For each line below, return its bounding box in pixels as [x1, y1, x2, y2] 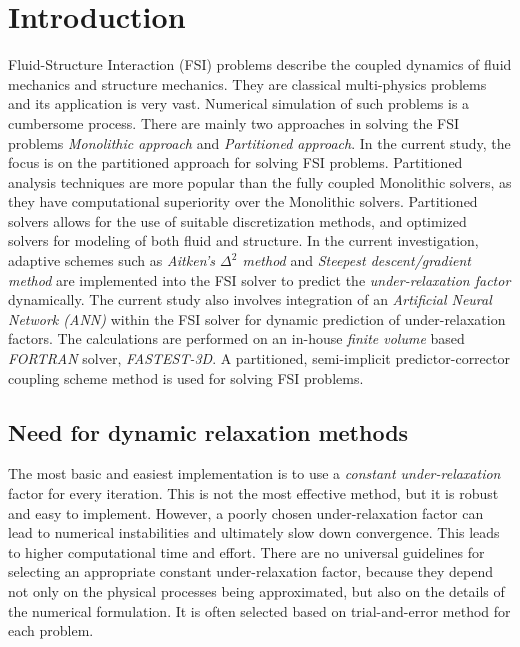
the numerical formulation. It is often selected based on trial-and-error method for [8, 600, 511, 621]
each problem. [8, 620, 94, 641]
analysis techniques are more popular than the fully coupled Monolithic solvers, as [8, 171, 512, 192]
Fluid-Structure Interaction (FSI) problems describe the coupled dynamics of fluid [8, 54, 512, 75]
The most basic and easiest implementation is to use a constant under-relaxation [8, 463, 501, 484]
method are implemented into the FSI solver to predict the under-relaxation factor [8, 269, 511, 290]
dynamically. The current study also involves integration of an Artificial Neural [8, 289, 492, 310]
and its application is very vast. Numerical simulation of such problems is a [8, 93, 470, 114]
